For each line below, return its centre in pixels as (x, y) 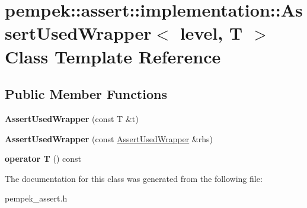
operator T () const (43, 159)
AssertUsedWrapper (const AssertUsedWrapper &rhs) (109, 138)
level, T (211, 33)
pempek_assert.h (36, 198)
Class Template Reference (113, 56)
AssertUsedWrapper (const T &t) (72, 118)
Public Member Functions (86, 94)
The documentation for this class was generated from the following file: (134, 178)
